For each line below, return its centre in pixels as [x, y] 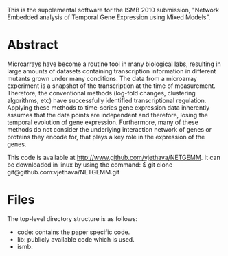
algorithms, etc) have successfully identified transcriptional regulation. [107, 100]
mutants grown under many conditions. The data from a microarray [102, 78]
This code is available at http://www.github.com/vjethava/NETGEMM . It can [114, 157]
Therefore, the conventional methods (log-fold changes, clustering [101, 93]
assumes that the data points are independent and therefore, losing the [107, 115]
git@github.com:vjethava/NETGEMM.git [64, 172]
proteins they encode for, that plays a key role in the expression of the [106, 137]
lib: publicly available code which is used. [76, 239]
